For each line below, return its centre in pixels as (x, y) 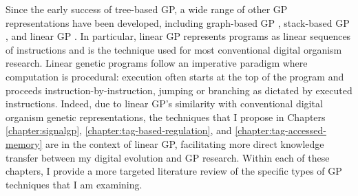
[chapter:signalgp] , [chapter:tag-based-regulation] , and (119, 130)
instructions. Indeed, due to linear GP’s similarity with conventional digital (164, 104)
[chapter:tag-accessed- (281, 130)
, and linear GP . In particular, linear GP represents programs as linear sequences (178, 36)
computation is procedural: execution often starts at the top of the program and (175, 76)
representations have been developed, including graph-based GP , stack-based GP (178, 22)
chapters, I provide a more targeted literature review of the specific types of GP (174, 171)
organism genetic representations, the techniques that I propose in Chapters (166, 117)
